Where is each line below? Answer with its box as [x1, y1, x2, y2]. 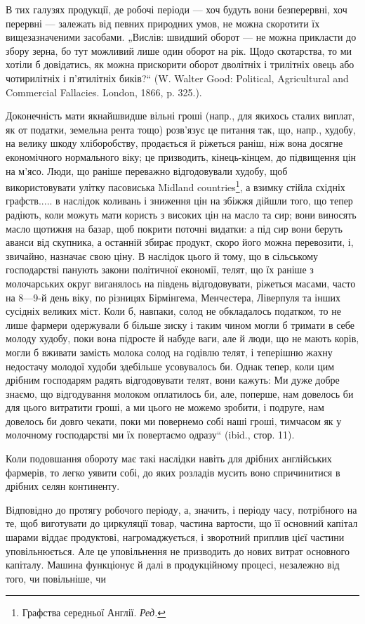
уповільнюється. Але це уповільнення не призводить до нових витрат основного [6, 543, 350, 558]
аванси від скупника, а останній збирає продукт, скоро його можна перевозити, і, [6, 235, 354, 249]
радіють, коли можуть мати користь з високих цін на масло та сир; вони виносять [6, 207, 357, 221]
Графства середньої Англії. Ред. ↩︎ [22, 605, 166, 620]
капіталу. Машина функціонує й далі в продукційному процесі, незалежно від [6, 557, 340, 572]
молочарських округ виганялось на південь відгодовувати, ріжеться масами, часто [6, 275, 356, 290]
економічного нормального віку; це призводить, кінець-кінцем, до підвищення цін [6, 149, 357, 164]
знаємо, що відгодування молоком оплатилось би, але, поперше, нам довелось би [6, 386, 354, 401]
